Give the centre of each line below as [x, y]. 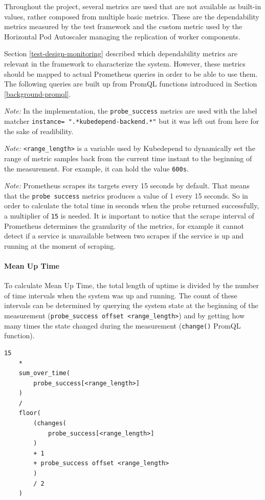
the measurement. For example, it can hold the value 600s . [96, 168]
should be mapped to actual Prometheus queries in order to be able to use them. [131, 73]
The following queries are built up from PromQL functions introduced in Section [131, 84]
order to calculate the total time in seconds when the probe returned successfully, [132, 205]
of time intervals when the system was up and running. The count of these [121, 295]
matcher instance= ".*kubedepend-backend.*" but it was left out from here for [132, 121]
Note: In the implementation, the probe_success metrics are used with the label [131, 111]
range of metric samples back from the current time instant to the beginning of [128, 158]
